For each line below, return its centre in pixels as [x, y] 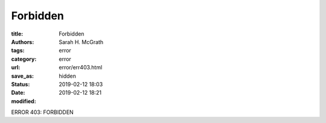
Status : [21, 84]
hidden [68, 76]
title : [17, 34]
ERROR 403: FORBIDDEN [42, 112]
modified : [24, 101]
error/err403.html [81, 68]
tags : [18, 51]
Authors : [23, 42]
